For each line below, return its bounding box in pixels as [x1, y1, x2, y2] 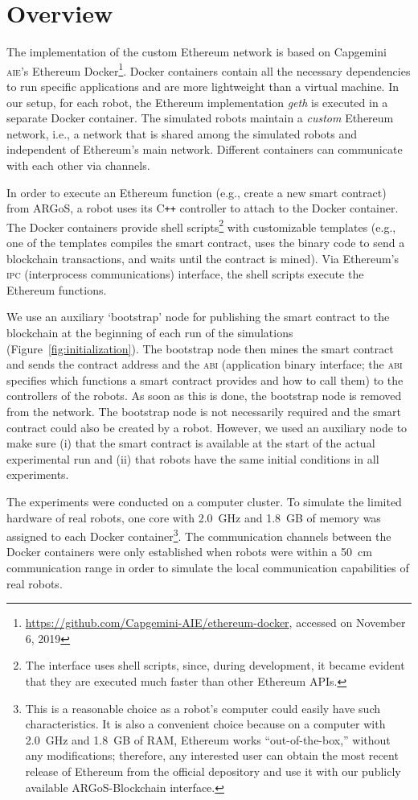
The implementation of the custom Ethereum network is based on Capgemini [6, 43, 387, 60]
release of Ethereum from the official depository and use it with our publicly [25, 762, 401, 779]
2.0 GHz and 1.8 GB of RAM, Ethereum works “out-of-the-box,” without [25, 731, 391, 748]
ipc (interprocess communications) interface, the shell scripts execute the [6, 266, 364, 282]
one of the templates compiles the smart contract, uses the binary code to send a [6, 234, 405, 251]
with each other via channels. [6, 156, 150, 173]
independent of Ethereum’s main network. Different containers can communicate [6, 141, 403, 158]
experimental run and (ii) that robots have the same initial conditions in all [6, 450, 379, 467]
